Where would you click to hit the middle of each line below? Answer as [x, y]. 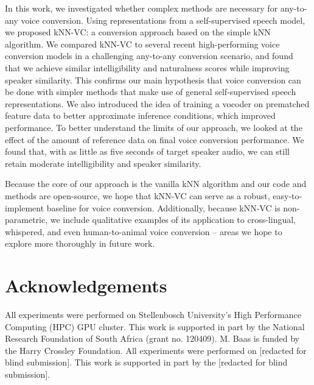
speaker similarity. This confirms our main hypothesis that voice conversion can [153, 79]
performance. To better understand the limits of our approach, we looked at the [154, 127]
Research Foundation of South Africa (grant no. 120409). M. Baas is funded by [152, 338]
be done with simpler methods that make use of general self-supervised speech [151, 92]
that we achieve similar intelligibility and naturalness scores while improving [147, 67]
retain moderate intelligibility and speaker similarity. [103, 163]
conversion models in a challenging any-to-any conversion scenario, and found [149, 56]
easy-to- [288, 195]
